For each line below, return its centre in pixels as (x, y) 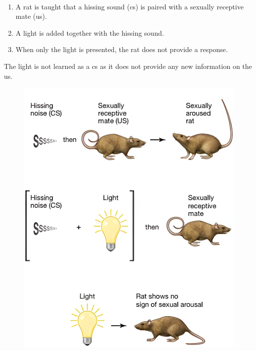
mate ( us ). (31, 16)
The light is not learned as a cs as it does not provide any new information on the (128, 66)
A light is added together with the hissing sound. (90, 32)
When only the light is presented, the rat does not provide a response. (122, 49)
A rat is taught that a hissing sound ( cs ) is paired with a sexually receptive (129, 6)
